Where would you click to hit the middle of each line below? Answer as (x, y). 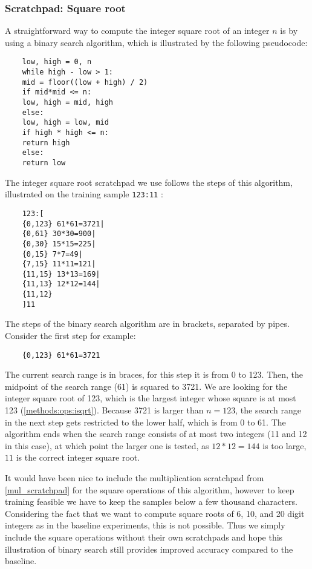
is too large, (284, 445)
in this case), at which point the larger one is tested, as (107, 445)
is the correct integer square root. (78, 457)
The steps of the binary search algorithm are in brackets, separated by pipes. (147, 324)
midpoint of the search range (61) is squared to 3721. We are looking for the (146, 386)
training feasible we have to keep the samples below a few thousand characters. (151, 502)
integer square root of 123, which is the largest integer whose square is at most (151, 398)
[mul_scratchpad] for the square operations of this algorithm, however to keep (150, 489)
